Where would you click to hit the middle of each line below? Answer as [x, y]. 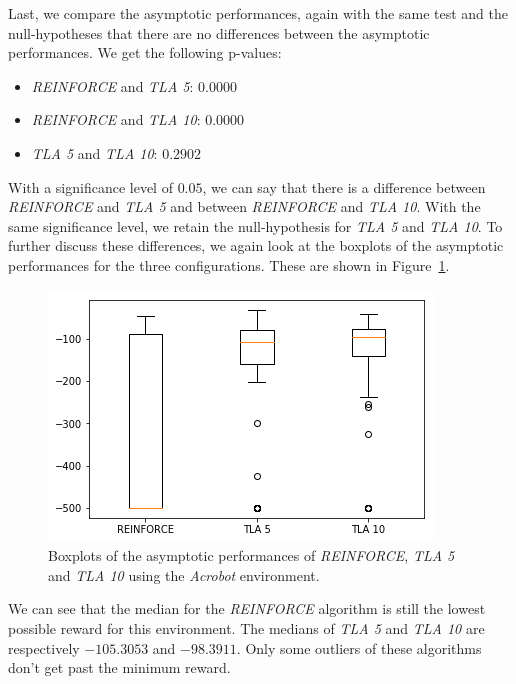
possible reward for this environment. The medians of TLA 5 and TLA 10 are [246, 627]
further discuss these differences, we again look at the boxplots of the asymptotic [256, 245]
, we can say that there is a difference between [344, 186]
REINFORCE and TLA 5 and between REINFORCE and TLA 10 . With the [244, 206]
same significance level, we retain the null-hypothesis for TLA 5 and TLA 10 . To [255, 225]
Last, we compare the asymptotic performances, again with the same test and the [258, 13]
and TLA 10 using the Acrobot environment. [184, 574]
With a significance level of [90, 186]
